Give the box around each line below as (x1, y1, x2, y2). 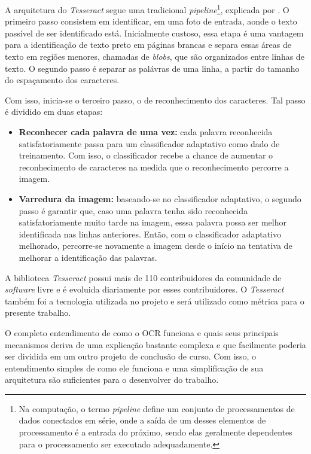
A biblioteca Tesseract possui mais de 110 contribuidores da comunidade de (5, 271, 282, 284)
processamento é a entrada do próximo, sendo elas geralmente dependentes (19, 426, 292, 438)
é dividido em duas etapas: (5, 105, 103, 118)
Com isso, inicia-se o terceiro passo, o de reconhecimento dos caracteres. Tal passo (5, 93, 306, 106)
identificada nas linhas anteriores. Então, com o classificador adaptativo (19, 227, 282, 240)
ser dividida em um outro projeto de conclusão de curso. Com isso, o (5, 350, 257, 362)
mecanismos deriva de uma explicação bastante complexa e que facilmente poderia (5, 338, 306, 351)
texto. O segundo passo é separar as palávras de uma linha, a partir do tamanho (5, 62, 300, 74)
